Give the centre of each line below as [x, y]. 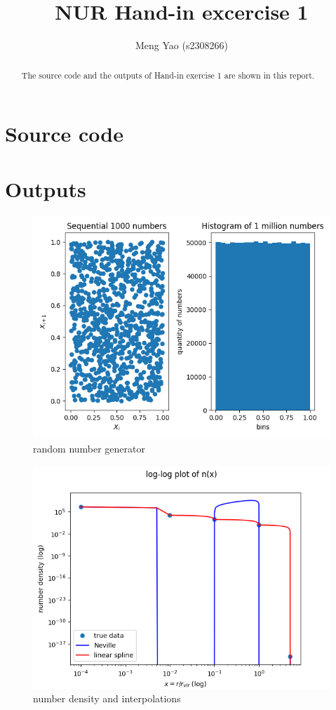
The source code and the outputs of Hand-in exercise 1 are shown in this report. [168, 75]
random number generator [89, 449]
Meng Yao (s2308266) [182, 45]
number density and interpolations [107, 698]
